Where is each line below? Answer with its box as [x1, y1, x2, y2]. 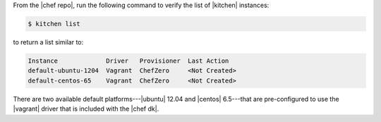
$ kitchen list [28, 20, 80, 28]
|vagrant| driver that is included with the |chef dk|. [13, 104, 159, 113]
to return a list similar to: [13, 37, 84, 46]
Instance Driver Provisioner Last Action [28, 56, 229, 65]
